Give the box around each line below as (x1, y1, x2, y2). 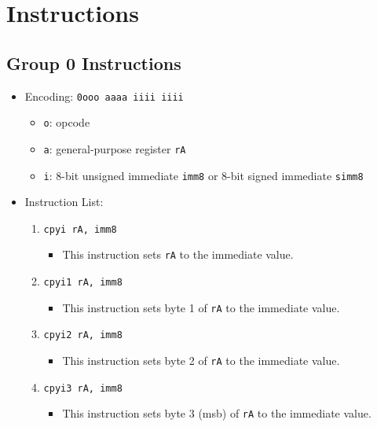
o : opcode (43, 114, 90, 131)
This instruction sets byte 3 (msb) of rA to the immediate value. (62, 405, 372, 421)
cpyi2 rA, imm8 (43, 329, 123, 341)
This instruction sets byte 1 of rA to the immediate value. (62, 299, 340, 315)
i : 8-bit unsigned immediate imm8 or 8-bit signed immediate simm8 (43, 167, 364, 183)
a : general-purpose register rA (43, 140, 186, 156)
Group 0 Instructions (6, 50, 181, 75)
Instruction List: (24, 193, 104, 210)
